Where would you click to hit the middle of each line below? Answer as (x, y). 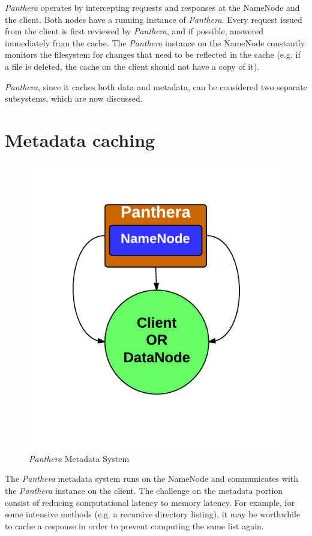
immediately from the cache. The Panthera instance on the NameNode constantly (155, 42)
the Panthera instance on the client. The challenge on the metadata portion (144, 490)
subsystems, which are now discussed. (74, 98)
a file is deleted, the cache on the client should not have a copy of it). (132, 66)
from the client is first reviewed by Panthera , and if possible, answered (134, 31)
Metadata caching (80, 139)
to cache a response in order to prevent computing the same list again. (134, 525)
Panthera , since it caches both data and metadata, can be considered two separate (156, 86)
